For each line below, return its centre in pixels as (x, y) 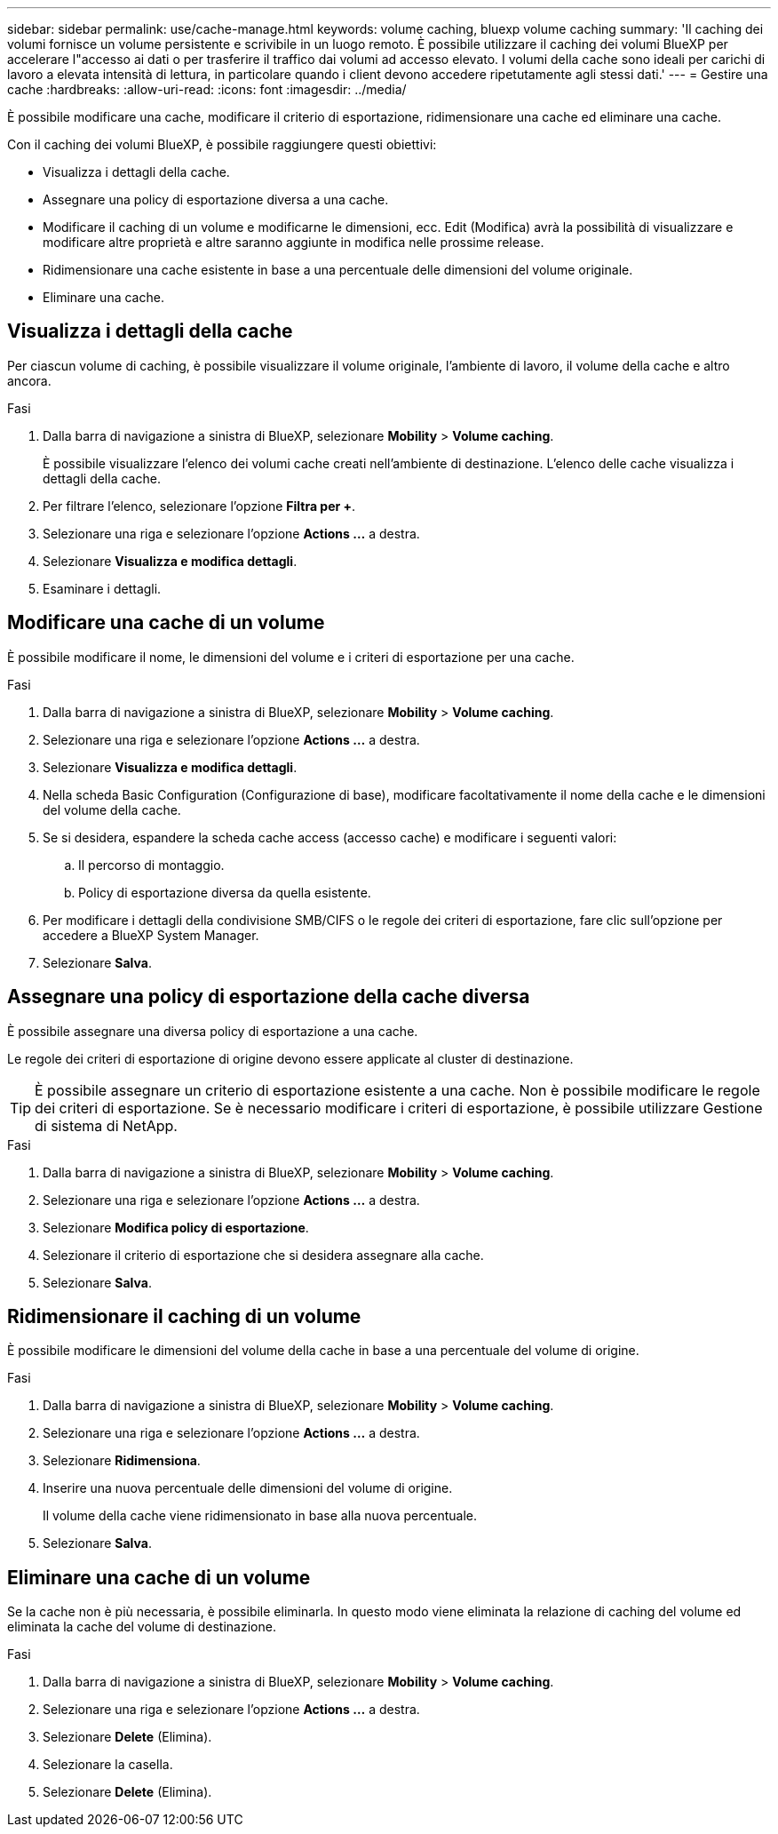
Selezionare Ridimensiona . (122, 1461)
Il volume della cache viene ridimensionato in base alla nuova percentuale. (260, 1516)
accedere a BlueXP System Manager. (151, 935)
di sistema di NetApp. (106, 1125)
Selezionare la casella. (108, 1765)
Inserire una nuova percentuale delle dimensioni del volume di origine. (248, 1488)
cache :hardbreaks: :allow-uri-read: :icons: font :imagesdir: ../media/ (207, 89)
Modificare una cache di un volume (166, 623)
